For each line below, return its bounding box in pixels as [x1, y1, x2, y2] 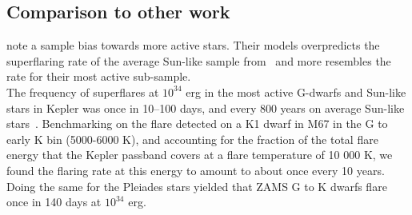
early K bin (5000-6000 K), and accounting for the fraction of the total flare [6, 130, 378, 147]
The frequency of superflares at [6, 83, 159, 100]
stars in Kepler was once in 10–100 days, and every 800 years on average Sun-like [6, 99, 405, 116]
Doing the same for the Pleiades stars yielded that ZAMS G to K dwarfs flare [6, 177, 387, 194]
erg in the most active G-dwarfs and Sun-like [186, 83, 406, 100]
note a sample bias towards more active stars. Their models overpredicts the [6, 37, 380, 54]
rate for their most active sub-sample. [6, 68, 191, 85]
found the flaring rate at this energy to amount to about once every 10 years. [6, 161, 385, 178]
